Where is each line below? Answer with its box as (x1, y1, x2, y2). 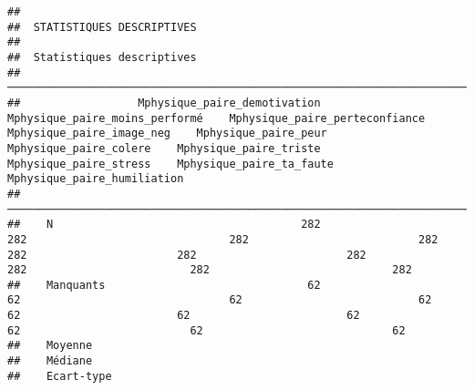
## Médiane (7, 354, 93, 368)
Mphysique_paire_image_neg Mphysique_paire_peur (7, 127, 327, 140)
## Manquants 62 (7, 278, 321, 292)
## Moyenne (7, 339, 93, 353)
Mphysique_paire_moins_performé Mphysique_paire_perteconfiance (7, 111, 426, 125)
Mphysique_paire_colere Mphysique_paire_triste (7, 141, 321, 155)
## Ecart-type (7, 369, 112, 383)
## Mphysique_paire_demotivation (7, 96, 321, 109)
